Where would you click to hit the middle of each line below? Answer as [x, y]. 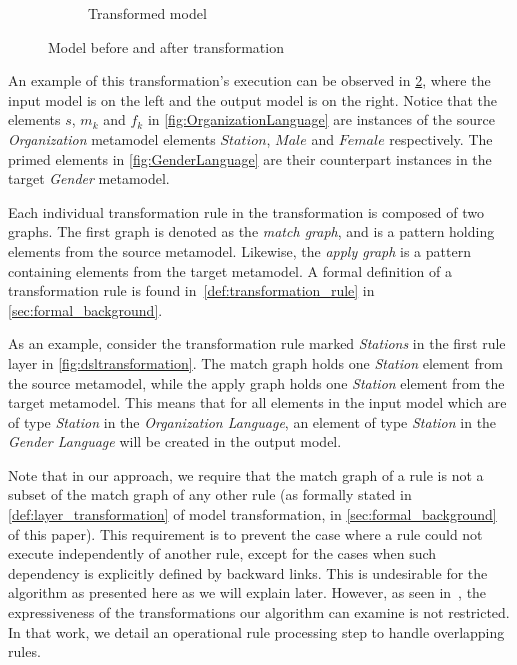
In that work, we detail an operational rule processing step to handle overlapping [256, 631]
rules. [24, 651]
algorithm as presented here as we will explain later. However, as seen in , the [247, 592]
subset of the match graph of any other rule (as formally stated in [210, 494]
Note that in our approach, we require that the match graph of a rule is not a [246, 474]
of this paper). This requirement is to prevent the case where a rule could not [245, 533]
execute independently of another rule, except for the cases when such [222, 553]
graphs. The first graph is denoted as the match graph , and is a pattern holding [251, 231]
